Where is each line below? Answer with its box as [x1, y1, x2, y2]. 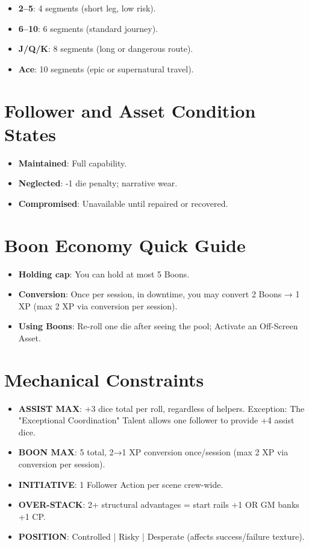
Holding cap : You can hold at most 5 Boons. [18, 267, 190, 280]
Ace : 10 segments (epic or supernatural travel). [18, 62, 194, 75]
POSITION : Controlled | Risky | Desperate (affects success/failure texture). [18, 530, 305, 543]
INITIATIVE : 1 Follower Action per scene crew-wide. [18, 478, 223, 490]
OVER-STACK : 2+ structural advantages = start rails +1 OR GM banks [18, 498, 299, 511]
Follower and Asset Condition [4, 98, 256, 122]
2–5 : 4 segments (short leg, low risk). [18, 2, 156, 14]
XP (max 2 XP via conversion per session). [18, 299, 178, 312]
